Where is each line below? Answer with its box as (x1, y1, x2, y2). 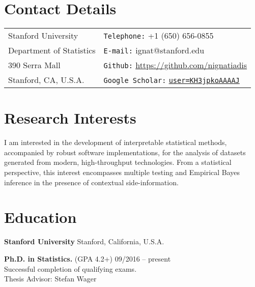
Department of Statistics (8, 44, 96, 56)
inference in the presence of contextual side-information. (4, 177, 179, 187)
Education (4, 207, 77, 227)
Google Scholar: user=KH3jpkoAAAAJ (103, 76, 240, 85)
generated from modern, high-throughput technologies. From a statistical (4, 157, 232, 167)
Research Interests (4, 107, 136, 128)
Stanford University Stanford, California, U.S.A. (4, 236, 164, 247)
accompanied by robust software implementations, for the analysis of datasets (4, 147, 246, 157)
